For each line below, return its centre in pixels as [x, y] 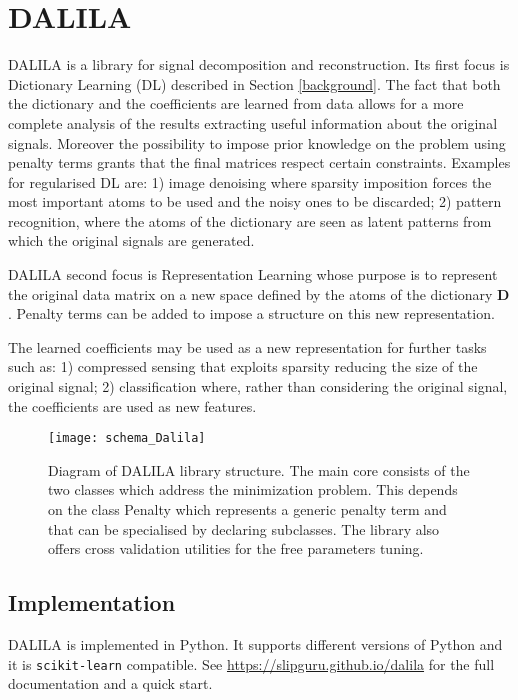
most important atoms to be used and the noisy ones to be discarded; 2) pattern [255, 201]
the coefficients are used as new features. [132, 405]
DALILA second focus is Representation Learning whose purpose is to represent [253, 274]
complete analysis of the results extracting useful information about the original [253, 122]
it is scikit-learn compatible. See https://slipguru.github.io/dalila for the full [251, 663]
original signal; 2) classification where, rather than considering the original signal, [258, 386]
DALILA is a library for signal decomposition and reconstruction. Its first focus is [259, 64]
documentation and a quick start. [110, 683]
